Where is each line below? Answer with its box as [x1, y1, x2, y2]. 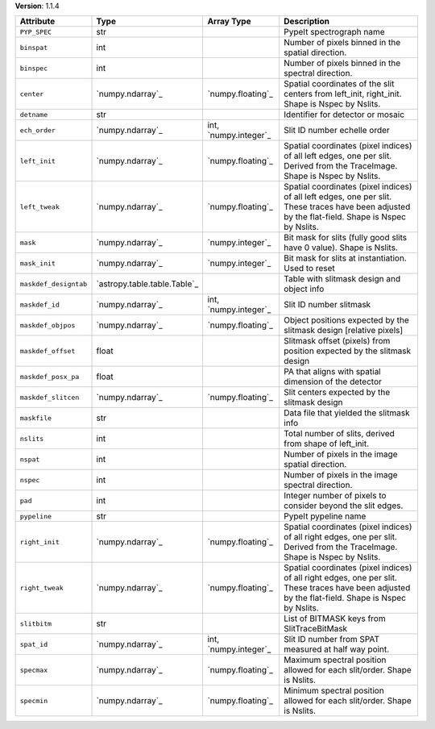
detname [19, 110, 48, 119]
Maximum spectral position [283, 654, 387, 665]
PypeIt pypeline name [283, 510, 367, 522]
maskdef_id [19, 300, 60, 309]
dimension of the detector [283, 376, 383, 387]
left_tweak [19, 202, 60, 211]
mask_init [19, 259, 56, 268]
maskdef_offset [19, 347, 76, 355]
